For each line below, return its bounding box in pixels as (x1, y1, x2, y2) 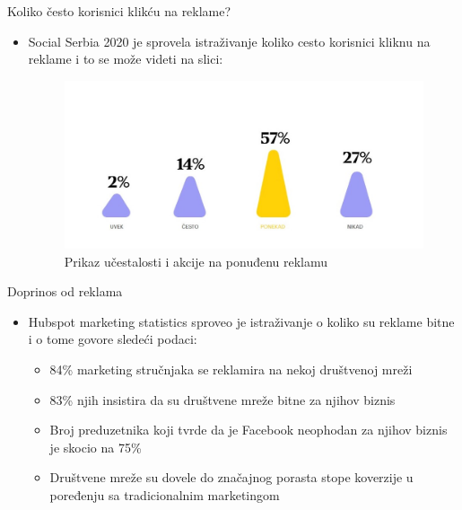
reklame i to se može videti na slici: (28, 49, 223, 68)
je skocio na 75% (49, 437, 142, 456)
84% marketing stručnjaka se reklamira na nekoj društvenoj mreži (49, 359, 413, 378)
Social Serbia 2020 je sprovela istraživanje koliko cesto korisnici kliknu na (28, 31, 431, 50)
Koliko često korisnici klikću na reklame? (7, 2, 231, 20)
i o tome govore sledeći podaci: (28, 330, 197, 348)
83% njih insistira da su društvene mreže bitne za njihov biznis (49, 390, 396, 409)
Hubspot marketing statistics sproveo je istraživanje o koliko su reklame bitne (28, 312, 455, 330)
